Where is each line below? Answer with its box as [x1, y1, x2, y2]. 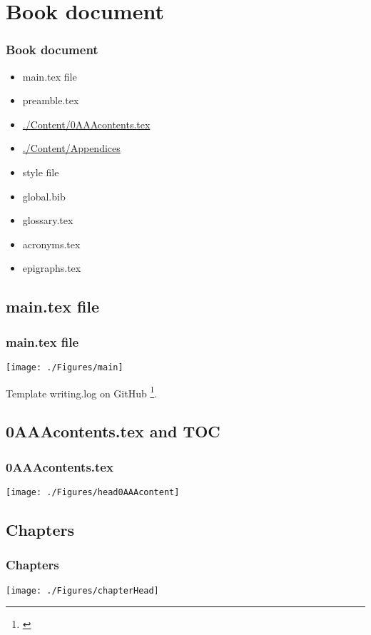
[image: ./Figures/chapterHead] [6, 585, 159, 596]
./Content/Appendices [22, 141, 121, 156]
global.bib [22, 188, 66, 203]
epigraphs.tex [22, 260, 81, 275]
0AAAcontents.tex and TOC [6, 420, 220, 442]
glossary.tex [22, 213, 73, 228]
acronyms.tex [22, 236, 81, 251]
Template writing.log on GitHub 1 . [6, 383, 158, 400]
